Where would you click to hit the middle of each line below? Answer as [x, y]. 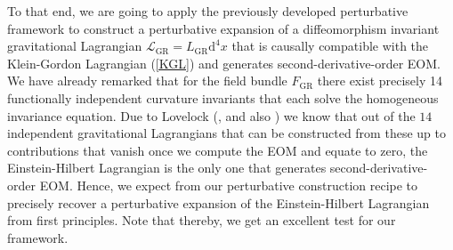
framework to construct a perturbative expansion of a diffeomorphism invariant [223, 28]
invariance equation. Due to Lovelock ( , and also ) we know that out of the [211, 115]
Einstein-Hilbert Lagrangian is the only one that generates [167, 168]
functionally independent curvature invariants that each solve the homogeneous [223, 97]
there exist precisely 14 [380, 81]
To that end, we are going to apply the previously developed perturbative [208, 11]
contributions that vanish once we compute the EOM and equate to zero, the [218, 150]
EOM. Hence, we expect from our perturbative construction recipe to [229, 185]
